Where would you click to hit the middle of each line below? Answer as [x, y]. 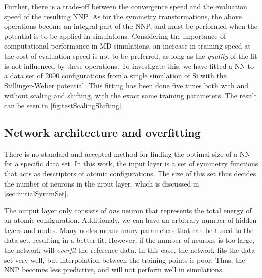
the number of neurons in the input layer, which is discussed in [102, 183]
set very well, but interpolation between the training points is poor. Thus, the [125, 260]
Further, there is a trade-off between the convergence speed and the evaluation [126, 6]
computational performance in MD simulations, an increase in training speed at [127, 46]
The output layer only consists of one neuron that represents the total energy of [128, 210]
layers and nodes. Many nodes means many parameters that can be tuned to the [129, 230]
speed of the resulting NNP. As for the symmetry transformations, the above [123, 16]
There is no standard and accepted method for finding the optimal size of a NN [127, 153]
